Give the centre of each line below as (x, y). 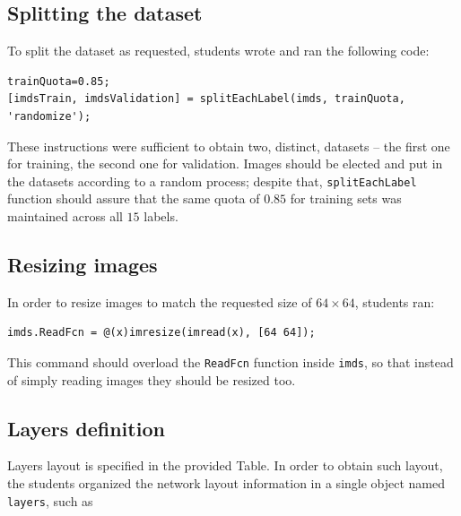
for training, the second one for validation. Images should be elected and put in (225, 163)
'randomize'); (49, 116)
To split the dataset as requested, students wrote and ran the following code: (218, 51)
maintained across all (65, 216)
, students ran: (395, 301)
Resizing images (83, 264)
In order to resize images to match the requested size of (160, 301)
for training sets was (346, 198)
